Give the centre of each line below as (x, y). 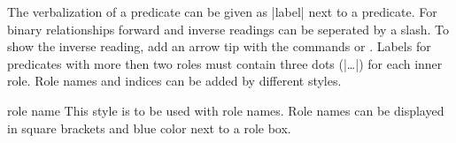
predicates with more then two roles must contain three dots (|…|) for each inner (225, 63)
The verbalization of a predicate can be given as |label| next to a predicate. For (222, 11)
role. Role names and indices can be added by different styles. (174, 81)
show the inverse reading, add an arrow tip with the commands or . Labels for (219, 46)
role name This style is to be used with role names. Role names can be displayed (226, 110)
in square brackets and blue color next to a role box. (149, 128)
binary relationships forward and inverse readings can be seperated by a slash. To (228, 29)
